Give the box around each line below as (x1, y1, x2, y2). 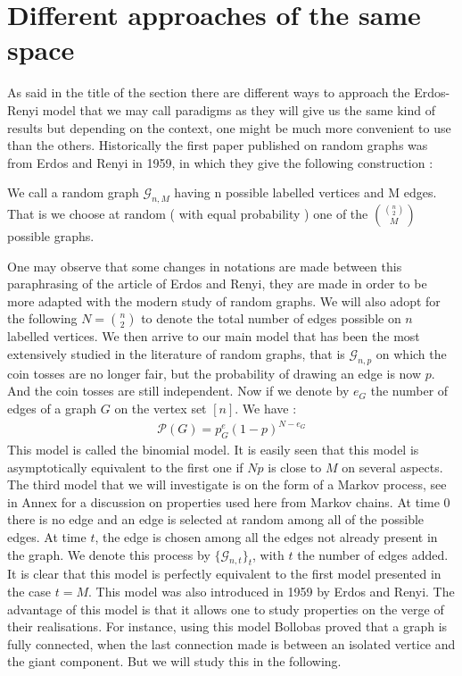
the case (7, 581, 52, 600)
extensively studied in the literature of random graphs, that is (7, 345, 345, 363)
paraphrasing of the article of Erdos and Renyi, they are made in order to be (7, 274, 427, 293)
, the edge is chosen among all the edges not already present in (95, 527, 438, 546)
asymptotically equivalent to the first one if (7, 457, 243, 476)
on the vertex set (114, 399, 207, 418)
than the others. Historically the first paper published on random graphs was (7, 136, 428, 154)
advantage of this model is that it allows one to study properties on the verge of (7, 599, 444, 618)
